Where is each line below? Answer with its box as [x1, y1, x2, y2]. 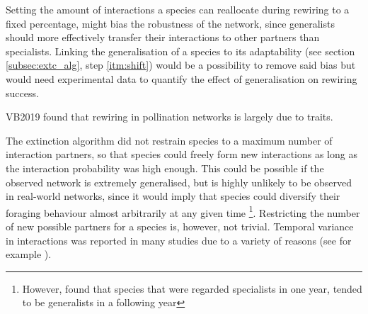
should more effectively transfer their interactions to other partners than [6, 30, 320, 45]
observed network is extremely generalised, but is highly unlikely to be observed [6, 174, 352, 189]
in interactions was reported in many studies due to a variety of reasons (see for [6, 232, 352, 247]
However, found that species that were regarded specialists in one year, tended [22, 281, 362, 296]
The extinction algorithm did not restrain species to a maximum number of [6, 133, 333, 147]
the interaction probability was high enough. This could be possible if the [6, 160, 324, 175]
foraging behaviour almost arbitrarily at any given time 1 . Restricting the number [6, 203, 360, 220]
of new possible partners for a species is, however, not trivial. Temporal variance [6, 218, 354, 233]
